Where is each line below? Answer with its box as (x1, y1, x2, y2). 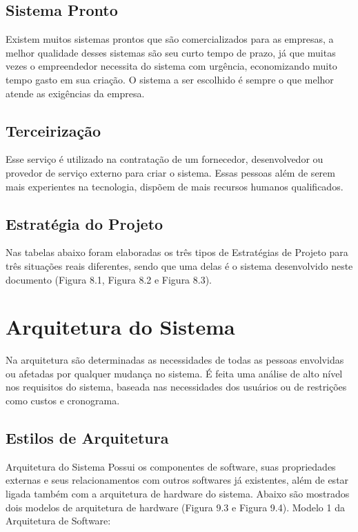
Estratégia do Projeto (6, 213, 163, 234)
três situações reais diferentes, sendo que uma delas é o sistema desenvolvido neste (6, 258, 353, 273)
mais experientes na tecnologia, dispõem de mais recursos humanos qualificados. (6, 179, 344, 193)
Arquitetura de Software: (6, 513, 111, 528)
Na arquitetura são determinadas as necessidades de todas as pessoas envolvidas (6, 353, 344, 367)
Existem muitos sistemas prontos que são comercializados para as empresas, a (6, 32, 334, 46)
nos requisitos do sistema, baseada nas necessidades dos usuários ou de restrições (6, 380, 347, 394)
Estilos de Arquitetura (6, 427, 169, 449)
